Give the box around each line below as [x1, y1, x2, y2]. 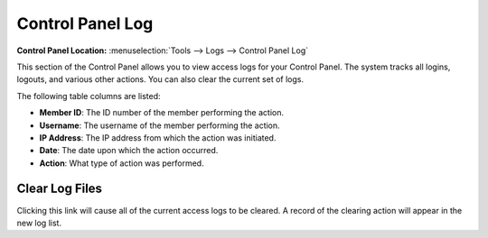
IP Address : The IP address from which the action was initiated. [39, 132, 277, 143]
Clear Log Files [16, 181, 103, 197]
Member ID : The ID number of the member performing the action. [39, 107, 285, 118]
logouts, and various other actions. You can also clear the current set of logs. [16, 74, 305, 85]
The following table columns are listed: [16, 90, 162, 101]
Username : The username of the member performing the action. [39, 120, 280, 131]
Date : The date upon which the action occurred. [39, 145, 219, 156]
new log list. [16, 217, 62, 228]
